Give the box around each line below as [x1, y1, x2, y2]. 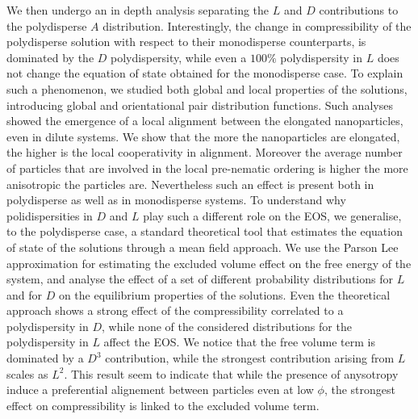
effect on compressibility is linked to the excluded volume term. [6, 396, 320, 413]
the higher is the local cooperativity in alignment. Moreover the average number [6, 144, 403, 161]
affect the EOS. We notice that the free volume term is [103, 333, 375, 350]
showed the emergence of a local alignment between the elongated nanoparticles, [6, 112, 403, 129]
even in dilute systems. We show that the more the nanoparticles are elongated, [6, 128, 400, 145]
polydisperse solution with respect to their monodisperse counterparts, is [6, 33, 366, 50]
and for [6, 286, 43, 303]
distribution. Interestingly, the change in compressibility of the [102, 17, 412, 34]
